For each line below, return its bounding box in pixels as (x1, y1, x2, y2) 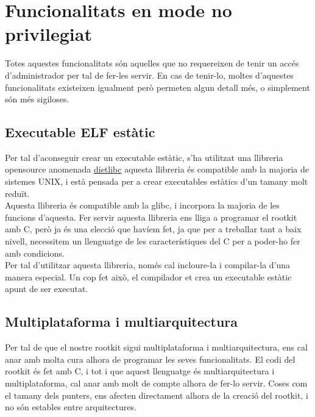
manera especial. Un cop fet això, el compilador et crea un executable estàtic (5, 270, 292, 283)
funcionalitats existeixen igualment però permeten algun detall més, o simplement (5, 80, 310, 93)
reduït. (5, 187, 30, 199)
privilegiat (5, 21, 92, 46)
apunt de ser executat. (5, 282, 88, 295)
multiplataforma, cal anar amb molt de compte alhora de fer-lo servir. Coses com (5, 377, 308, 389)
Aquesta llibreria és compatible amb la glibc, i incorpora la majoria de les (5, 199, 280, 212)
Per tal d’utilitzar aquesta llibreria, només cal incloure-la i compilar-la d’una (5, 258, 291, 271)
